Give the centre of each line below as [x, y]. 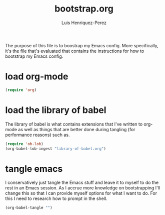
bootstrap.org [84, 9]
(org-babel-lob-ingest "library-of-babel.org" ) [56, 149]
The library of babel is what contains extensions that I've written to [74, 124]
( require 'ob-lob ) [24, 144]
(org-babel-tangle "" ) [29, 208]
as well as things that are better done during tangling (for [77, 129]
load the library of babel [56, 110]
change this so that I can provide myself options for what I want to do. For [81, 193]
